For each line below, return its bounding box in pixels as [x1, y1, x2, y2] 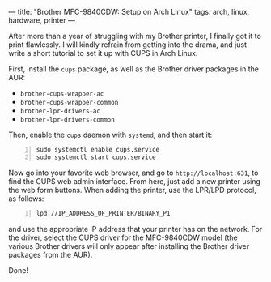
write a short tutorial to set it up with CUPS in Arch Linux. [8, 49, 198, 58]
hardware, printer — [8, 15, 75, 25]
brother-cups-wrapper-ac [19, 90, 104, 98]
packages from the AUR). [8, 250, 93, 259]
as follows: [8, 194, 44, 203]
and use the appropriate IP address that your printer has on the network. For [8, 224, 263, 233]
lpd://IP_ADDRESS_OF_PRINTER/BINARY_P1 [36, 209, 171, 217]
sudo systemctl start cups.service [36, 153, 156, 161]
